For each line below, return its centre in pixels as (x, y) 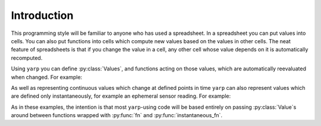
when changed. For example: (47, 77)
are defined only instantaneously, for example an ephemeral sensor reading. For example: (121, 96)
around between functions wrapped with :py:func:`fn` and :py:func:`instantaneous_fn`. (117, 115)
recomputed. (27, 58)
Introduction (42, 15)
